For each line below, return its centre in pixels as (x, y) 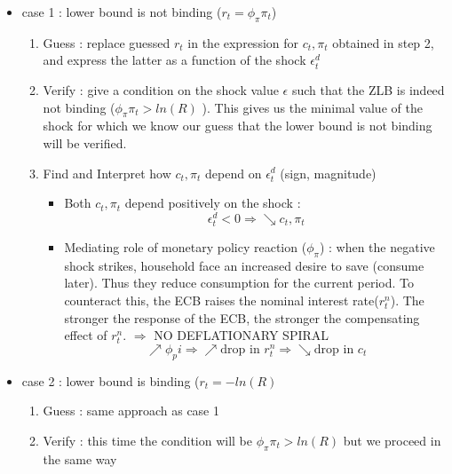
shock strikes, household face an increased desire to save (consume (244, 265)
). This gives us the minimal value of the (312, 107)
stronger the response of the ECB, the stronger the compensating (242, 317)
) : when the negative (377, 246)
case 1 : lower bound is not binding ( (122, 12)
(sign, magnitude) (328, 173)
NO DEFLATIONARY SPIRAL (242, 335)
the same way (80, 458)
